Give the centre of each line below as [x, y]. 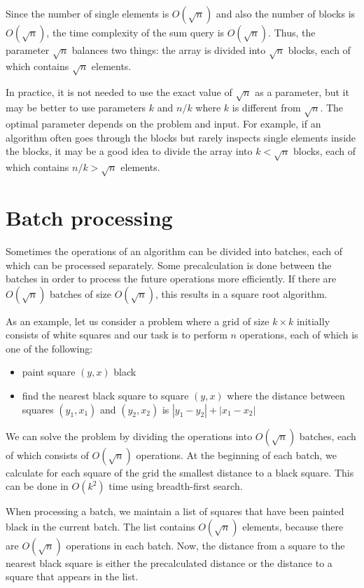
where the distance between [286, 396]
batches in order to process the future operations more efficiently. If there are [171, 279]
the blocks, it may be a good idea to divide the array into [129, 151]
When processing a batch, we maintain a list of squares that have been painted [175, 511]
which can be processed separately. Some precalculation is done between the [169, 265]
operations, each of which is [299, 335]
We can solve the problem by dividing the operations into [129, 436]
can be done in [37, 486]
